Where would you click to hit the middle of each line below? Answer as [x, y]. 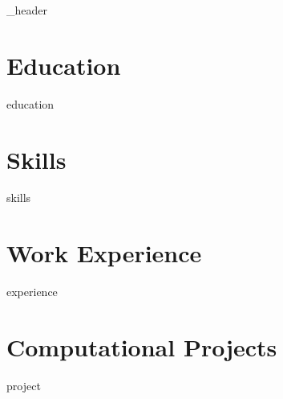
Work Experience [104, 253]
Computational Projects [142, 346]
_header [27, 10]
